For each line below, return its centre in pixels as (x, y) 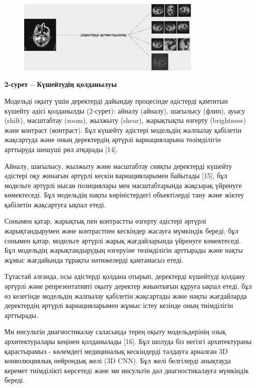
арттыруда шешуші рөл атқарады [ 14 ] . (61, 149)
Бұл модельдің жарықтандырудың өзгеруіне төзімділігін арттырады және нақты (124, 250)
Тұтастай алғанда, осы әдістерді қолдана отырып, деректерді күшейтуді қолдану (125, 276)
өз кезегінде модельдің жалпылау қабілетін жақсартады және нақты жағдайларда (126, 295)
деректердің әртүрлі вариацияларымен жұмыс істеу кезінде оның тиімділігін (119, 305)
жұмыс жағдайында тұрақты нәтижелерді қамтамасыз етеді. (94, 259)
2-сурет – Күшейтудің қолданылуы (61, 84)
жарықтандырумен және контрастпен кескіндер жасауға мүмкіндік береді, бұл (122, 231)
